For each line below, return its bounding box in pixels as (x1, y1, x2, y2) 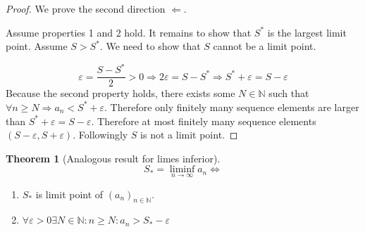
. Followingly (73, 127, 128, 142)
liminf (169, 165, 195, 175)
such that (268, 86, 309, 101)
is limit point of (35, 186, 104, 201)
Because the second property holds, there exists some (6, 86, 235, 101)
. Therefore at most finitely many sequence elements (91, 113, 316, 128)
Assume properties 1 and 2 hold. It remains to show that (6, 25, 252, 39)
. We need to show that (99, 39, 201, 53)
